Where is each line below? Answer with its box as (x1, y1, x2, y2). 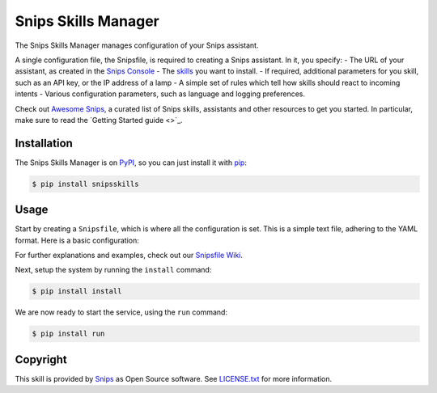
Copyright (15, 353, 68, 366)
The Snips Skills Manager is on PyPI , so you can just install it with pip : (15, 158, 247, 167)
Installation (15, 136, 73, 150)
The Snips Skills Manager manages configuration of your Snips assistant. (15, 40, 259, 50)
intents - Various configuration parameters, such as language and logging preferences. (15, 89, 306, 99)
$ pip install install (32, 287, 122, 296)
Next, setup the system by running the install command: (15, 265, 212, 275)
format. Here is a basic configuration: (15, 235, 139, 245)
